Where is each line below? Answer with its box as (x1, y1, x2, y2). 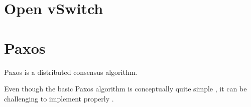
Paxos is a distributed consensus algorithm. (4, 66, 138, 77)
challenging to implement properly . (4, 93, 114, 103)
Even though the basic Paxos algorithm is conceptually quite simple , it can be (4, 83, 247, 94)
